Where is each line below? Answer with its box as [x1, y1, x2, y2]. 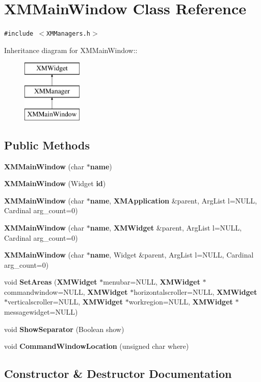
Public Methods [4, 137, 90, 152]
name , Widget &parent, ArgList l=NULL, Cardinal [90, 249, 254, 260]
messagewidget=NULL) [4, 307, 78, 317]
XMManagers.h [46, 30, 90, 38]
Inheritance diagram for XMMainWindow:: [4, 44, 138, 55]
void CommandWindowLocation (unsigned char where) [4, 341, 189, 351]
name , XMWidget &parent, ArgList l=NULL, [90, 222, 242, 233]
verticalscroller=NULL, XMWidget [8, 296, 123, 307]
